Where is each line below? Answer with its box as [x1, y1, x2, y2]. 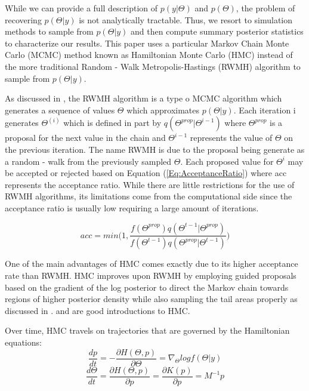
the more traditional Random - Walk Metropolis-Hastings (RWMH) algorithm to [5, 60, 301, 72]
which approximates [126, 103, 200, 116]
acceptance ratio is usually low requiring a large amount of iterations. [5, 201, 259, 214]
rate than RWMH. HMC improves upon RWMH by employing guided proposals [5, 269, 296, 281]
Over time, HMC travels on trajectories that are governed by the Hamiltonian [5, 324, 290, 337]
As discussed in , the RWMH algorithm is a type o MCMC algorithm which [5, 92, 282, 104]
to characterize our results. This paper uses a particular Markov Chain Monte [5, 36, 289, 49]
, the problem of [236, 2, 295, 14]
